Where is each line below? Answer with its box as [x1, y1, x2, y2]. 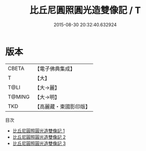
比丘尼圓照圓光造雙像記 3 [12, 140, 66, 146]
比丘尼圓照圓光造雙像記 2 [12, 134, 66, 140]
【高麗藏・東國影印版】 [34, 103, 91, 110]
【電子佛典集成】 [34, 65, 76, 72]
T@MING [8, 93, 30, 100]
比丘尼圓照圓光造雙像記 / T [29, 5, 141, 16]
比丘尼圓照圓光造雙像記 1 [12, 127, 65, 134]
